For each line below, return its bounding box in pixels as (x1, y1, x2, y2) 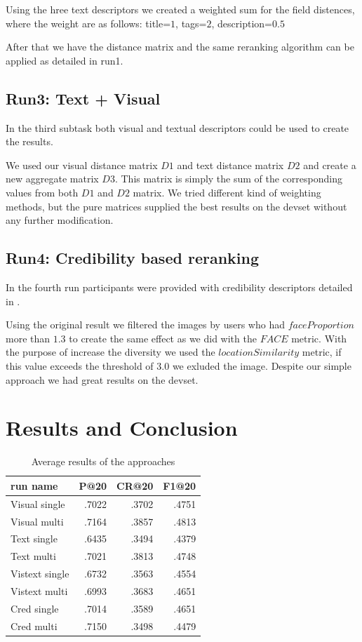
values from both (6, 185, 79, 199)
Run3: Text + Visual (6, 87, 161, 109)
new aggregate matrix (6, 171, 99, 186)
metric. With (291, 330, 347, 345)
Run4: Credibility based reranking (6, 247, 260, 269)
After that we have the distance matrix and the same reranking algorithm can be (6, 39, 354, 54)
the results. (6, 134, 53, 149)
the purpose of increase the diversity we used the (6, 345, 215, 359)
